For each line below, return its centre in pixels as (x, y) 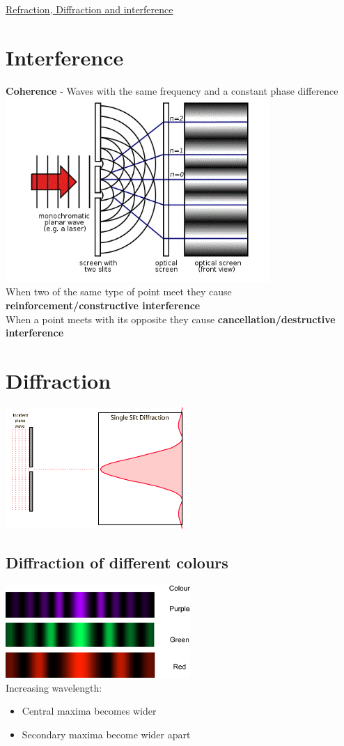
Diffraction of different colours (117, 562)
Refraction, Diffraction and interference (89, 9)
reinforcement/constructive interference (103, 305)
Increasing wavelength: (54, 687)
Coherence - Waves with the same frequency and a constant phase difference (172, 90)
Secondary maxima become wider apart (106, 734)
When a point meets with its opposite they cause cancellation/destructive (171, 319)
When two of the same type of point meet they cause (119, 292)
